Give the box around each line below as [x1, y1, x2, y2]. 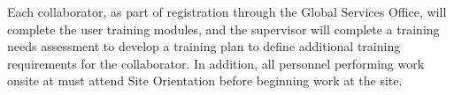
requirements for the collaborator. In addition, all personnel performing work [7, 54, 425, 72]
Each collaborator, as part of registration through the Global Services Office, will [7, 3, 447, 20]
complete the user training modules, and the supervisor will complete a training [7, 19, 440, 38]
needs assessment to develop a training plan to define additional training [7, 37, 401, 55]
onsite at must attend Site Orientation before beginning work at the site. [7, 71, 403, 90]
